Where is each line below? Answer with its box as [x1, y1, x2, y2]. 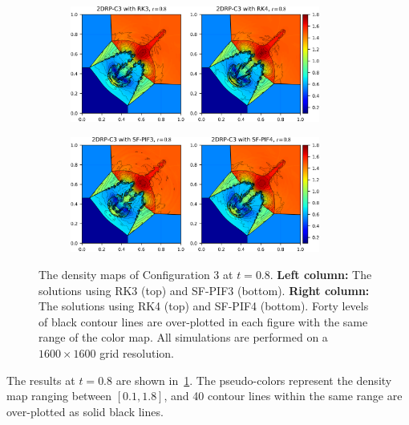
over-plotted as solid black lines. [6, 403, 164, 419]
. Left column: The [269, 266, 372, 282]
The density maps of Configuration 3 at [38, 266, 233, 282]
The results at [6, 371, 75, 388]
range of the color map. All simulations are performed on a [38, 329, 328, 346]
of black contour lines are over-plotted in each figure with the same [38, 313, 368, 330]
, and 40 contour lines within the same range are [164, 387, 403, 404]
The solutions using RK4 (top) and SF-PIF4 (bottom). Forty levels [38, 297, 369, 314]
